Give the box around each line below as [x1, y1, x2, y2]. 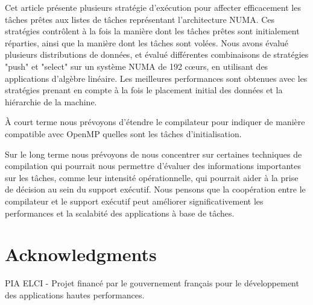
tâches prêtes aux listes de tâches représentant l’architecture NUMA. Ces [5, 13, 275, 25]
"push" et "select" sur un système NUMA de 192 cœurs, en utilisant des [5, 60, 268, 72]
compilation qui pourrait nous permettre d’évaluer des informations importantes [5, 159, 302, 172]
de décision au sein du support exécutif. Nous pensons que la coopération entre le [5, 183, 306, 196]
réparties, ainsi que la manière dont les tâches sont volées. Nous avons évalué [5, 36, 289, 49]
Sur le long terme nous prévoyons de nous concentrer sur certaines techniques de [5, 147, 302, 160]
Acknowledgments [5, 242, 157, 266]
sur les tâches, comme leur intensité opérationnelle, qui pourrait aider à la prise [5, 171, 299, 183]
